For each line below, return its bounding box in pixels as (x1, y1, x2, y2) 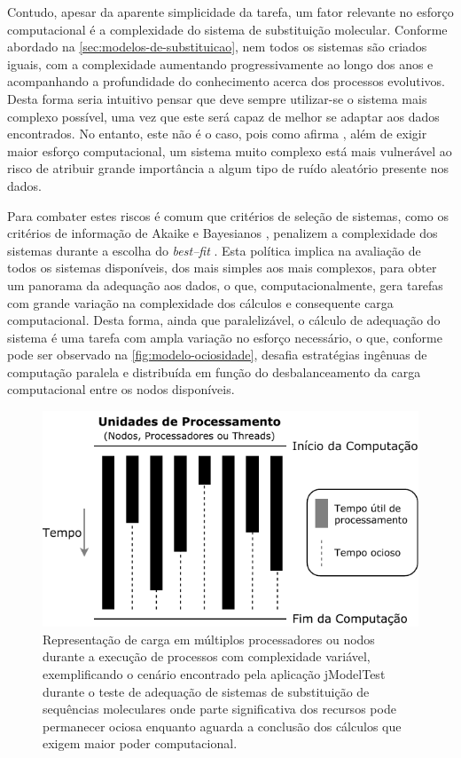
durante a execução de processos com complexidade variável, (43, 647, 371, 666)
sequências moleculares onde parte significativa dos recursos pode (43, 699, 396, 718)
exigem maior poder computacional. (43, 734, 238, 753)
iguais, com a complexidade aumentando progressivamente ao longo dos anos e (7, 54, 434, 73)
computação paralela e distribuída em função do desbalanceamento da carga (7, 362, 421, 381)
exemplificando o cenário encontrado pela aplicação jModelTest (43, 664, 386, 683)
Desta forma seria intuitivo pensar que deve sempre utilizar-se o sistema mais (7, 89, 427, 107)
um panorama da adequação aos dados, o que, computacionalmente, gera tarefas (7, 275, 443, 294)
